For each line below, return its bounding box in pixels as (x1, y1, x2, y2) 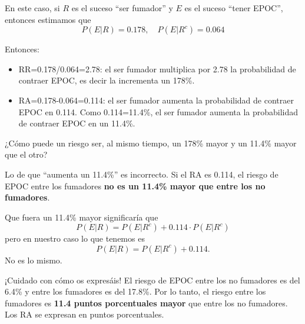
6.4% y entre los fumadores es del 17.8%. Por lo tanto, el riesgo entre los (5, 285, 266, 298)
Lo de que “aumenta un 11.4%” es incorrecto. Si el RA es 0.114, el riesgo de (5, 168, 279, 180)
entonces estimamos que (5, 13, 91, 25)
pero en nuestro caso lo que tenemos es (5, 232, 145, 245)
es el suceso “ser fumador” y (71, 2, 173, 14)
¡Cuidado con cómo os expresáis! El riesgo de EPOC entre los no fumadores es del (5, 273, 300, 286)
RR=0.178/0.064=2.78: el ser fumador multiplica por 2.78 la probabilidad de (18, 62, 296, 75)
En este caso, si (5, 2, 60, 14)
